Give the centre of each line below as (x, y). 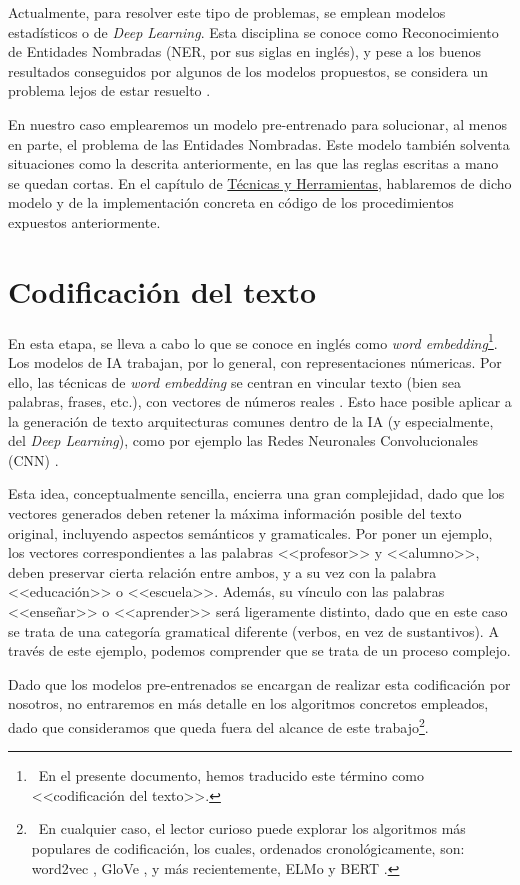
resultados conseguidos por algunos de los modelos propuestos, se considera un (248, 70)
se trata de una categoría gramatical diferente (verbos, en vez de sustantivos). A (253, 630)
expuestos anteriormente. (84, 221)
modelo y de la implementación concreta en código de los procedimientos (231, 202)
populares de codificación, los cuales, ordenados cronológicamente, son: (248, 848)
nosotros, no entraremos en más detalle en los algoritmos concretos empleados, (248, 703)
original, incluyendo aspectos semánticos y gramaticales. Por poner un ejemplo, (250, 532)
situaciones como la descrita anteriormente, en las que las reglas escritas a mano (253, 163)
